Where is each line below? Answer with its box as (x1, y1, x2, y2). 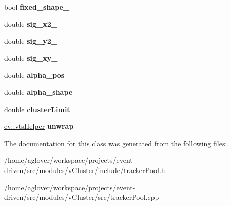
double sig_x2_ (4, 18, 57, 29)
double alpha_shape (4, 86, 73, 97)
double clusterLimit (4, 104, 70, 114)
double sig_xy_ (4, 52, 58, 63)
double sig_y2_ (4, 36, 57, 46)
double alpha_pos (4, 70, 65, 80)
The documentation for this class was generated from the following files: (4, 138, 227, 148)
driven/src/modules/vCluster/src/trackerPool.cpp (4, 192, 159, 202)
